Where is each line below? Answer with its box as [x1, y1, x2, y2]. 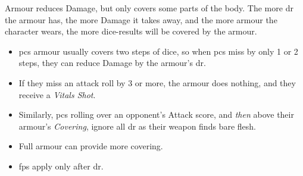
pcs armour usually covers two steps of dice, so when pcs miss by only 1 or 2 [18, 45, 298, 57]
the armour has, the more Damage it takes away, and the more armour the [5, 13, 277, 26]
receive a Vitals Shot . [18, 88, 96, 100]
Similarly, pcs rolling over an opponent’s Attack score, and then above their [18, 108, 294, 121]
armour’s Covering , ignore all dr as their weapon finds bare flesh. [18, 120, 256, 132]
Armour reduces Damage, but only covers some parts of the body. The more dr [5, 2, 293, 14]
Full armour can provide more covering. [18, 140, 163, 152]
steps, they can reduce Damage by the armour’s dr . [18, 56, 206, 69]
